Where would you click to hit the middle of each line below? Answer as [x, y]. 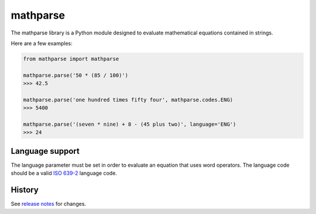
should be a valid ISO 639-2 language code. [64, 173]
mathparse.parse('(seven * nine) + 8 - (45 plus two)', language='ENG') [130, 125]
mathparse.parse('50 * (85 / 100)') [76, 75]
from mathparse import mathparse [71, 59]
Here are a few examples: [42, 43]
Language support [45, 151]
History [25, 190]
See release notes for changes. [49, 204]
